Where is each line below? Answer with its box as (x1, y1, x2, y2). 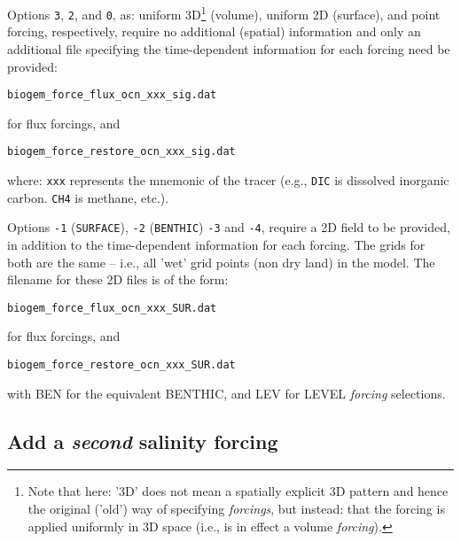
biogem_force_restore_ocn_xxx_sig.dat (7, 145, 236, 159)
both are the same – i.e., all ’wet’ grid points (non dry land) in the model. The (7, 252, 435, 271)
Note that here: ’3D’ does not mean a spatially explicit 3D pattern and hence (27, 482, 449, 500)
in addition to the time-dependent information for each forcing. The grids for (7, 235, 426, 253)
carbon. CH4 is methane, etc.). (7, 188, 169, 206)
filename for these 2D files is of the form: (7, 270, 229, 289)
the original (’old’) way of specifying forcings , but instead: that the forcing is (27, 499, 445, 518)
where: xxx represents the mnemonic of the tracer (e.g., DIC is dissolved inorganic (7, 171, 449, 189)
